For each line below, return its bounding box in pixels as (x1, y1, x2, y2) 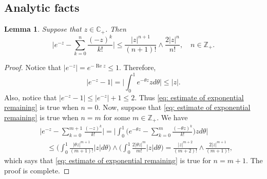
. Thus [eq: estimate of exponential (135, 92, 244, 102)
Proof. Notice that (4, 61, 62, 72)
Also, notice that (4, 92, 57, 102)
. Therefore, (119, 61, 156, 72)
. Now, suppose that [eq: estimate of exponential (98, 102, 251, 113)
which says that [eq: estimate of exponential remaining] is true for (4, 155, 211, 166)
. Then (105, 24, 126, 34)
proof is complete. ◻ (4, 165, 70, 175)
